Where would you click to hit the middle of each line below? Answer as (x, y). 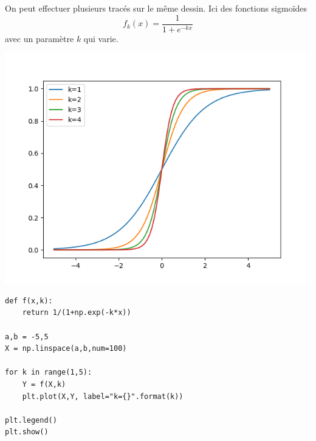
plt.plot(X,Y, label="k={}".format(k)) (103, 396)
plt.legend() (31, 420)
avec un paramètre (39, 38)
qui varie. (101, 38)
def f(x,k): (29, 301)
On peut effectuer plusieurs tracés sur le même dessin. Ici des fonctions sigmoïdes (156, 8)
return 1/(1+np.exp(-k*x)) (77, 313)
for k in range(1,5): (49, 372)
